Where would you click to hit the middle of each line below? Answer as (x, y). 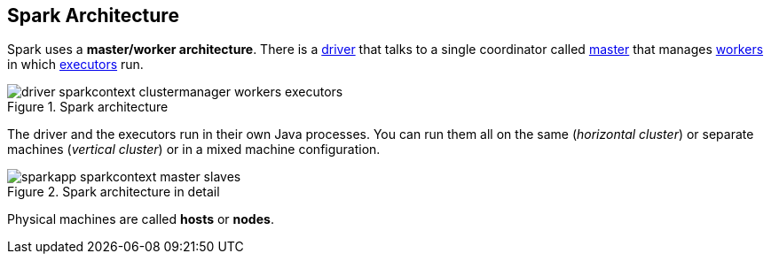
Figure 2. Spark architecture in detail (114, 192)
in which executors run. (75, 65)
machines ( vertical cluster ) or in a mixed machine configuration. (194, 150)
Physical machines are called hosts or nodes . (141, 219)
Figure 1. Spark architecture (88, 107)
